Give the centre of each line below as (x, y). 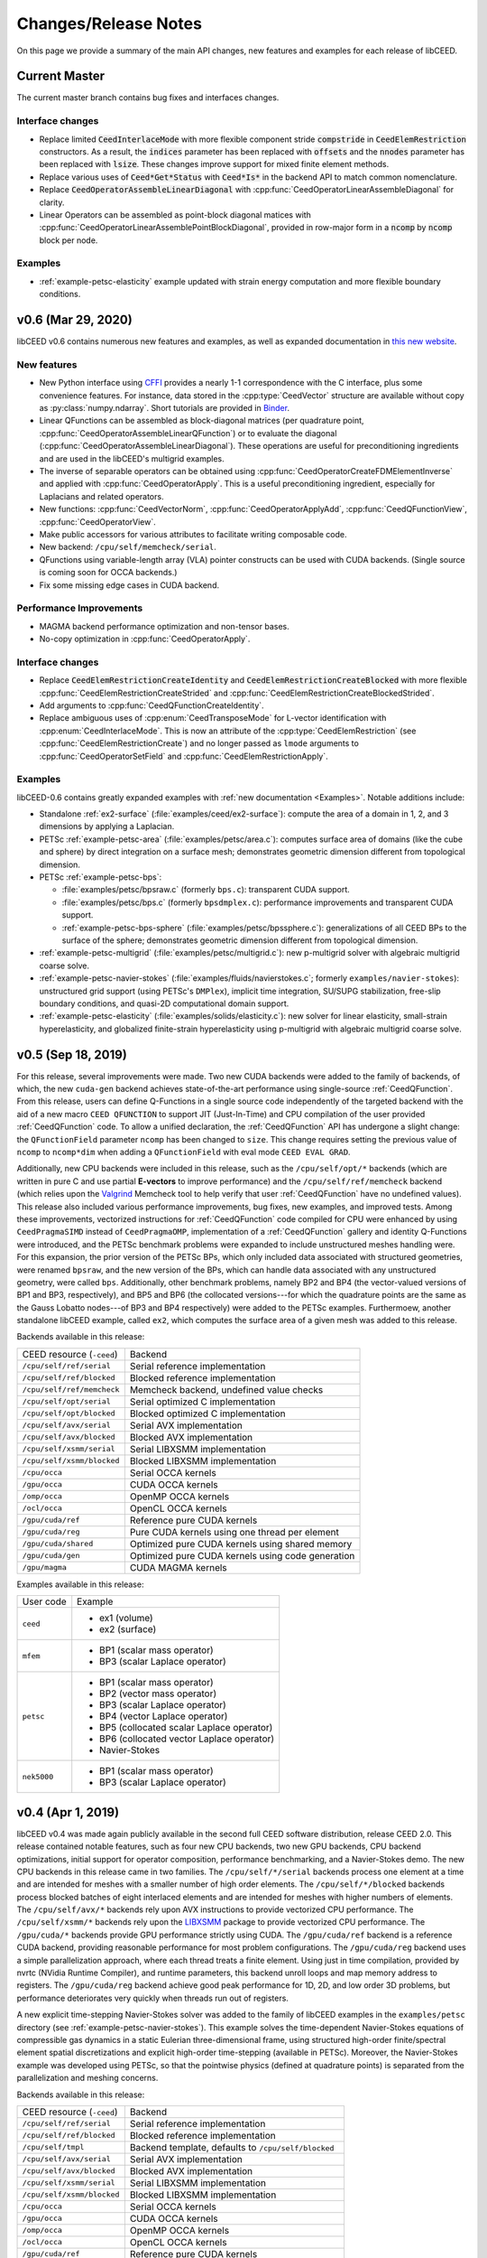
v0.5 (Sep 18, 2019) (72, 1054)
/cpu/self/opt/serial (67, 1401)
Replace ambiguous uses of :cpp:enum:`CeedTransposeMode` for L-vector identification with (213, 718)
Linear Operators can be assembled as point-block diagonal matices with (175, 215)
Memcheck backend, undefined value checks (226, 1389)
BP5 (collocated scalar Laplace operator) (186, 1728)
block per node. (69, 240)
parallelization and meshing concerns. (87, 2078)
